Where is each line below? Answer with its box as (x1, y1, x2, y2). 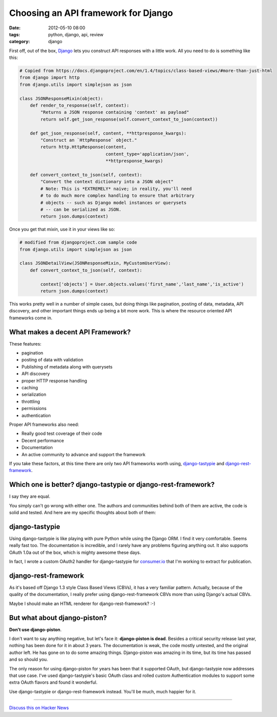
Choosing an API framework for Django (9, 7, 173, 18)
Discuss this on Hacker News (9, 705, 69, 711)
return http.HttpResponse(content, (40, 144, 127, 150)
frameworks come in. (9, 315, 53, 321)
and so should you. (9, 657, 48, 662)
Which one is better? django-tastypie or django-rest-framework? (9, 480, 215, 489)
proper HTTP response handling (21, 377, 88, 384)
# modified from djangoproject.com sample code (19, 239, 137, 245)
